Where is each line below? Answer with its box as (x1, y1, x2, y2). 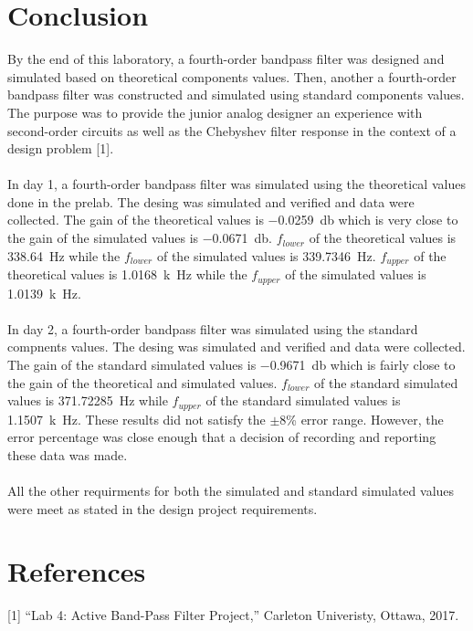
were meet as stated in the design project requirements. (7, 499, 318, 518)
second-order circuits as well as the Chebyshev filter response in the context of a (7, 121, 457, 140)
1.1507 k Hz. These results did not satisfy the (7, 409, 266, 428)
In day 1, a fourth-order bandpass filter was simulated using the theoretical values (7, 174, 466, 194)
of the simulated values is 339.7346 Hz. (156, 246, 376, 265)
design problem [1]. (7, 139, 114, 158)
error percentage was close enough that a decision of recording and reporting (7, 427, 436, 447)
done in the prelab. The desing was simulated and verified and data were (7, 192, 415, 211)
